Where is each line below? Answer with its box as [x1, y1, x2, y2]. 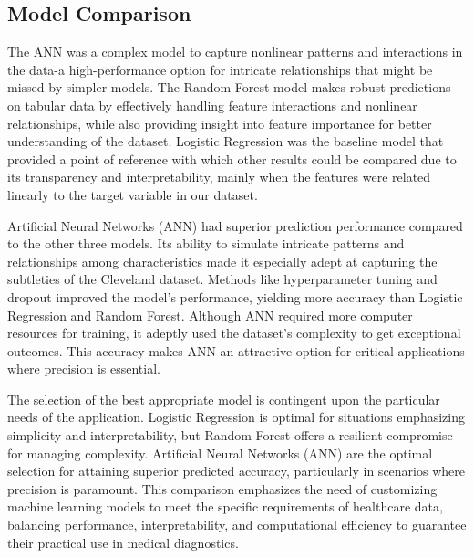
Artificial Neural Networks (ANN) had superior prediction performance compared [7, 216, 463, 235]
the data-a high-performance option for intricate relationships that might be [7, 59, 433, 79]
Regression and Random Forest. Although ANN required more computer [7, 305, 413, 324]
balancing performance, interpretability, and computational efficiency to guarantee [7, 515, 467, 534]
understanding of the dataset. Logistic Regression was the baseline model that [7, 132, 444, 151]
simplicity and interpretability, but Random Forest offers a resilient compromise [7, 426, 453, 445]
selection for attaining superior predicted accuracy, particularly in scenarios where [7, 461, 465, 480]
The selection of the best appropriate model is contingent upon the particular [7, 389, 440, 408]
